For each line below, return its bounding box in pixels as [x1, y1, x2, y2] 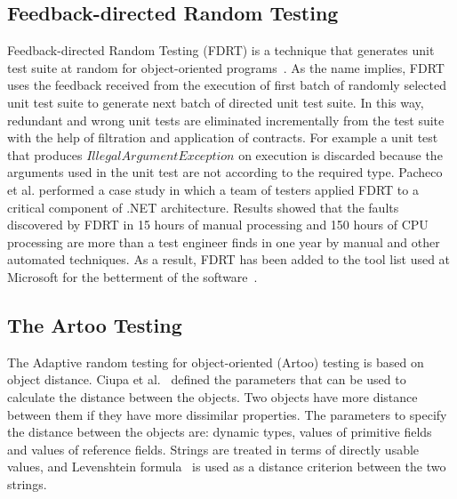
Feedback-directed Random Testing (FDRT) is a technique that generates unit [7, 41, 435, 60]
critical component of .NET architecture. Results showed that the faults [7, 197, 399, 216]
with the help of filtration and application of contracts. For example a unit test [7, 128, 438, 147]
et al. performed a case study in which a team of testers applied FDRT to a [7, 180, 419, 198]
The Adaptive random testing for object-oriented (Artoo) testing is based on [7, 352, 424, 371]
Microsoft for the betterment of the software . [7, 267, 258, 286]
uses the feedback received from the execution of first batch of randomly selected [7, 76, 446, 94]
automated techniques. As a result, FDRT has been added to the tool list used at [7, 250, 451, 269]
